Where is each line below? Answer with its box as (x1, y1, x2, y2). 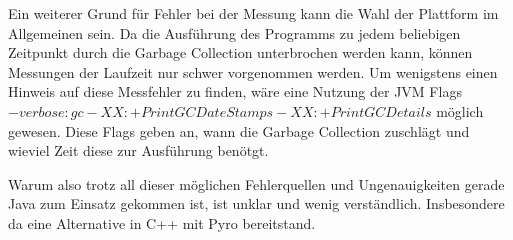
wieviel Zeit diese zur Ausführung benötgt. (8, 140, 269, 161)
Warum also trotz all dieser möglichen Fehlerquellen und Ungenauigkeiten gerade (8, 173, 505, 194)
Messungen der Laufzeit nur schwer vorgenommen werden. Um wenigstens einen (8, 61, 498, 82)
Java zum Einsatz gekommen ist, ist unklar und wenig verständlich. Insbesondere (8, 193, 505, 214)
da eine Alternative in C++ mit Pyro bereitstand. (8, 212, 316, 233)
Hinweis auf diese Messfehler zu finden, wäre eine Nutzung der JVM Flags (8, 81, 462, 102)
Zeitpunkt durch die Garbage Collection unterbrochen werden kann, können (8, 42, 473, 63)
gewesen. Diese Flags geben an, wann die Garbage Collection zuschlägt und (8, 120, 470, 141)
